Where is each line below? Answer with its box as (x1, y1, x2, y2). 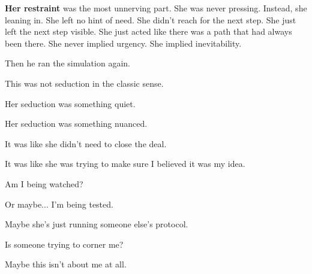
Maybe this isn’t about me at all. (5, 258, 127, 270)
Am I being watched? (5, 177, 83, 190)
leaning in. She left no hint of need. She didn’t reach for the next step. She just (5, 13, 296, 26)
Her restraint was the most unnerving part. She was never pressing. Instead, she (5, 2, 307, 14)
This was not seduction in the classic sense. (5, 77, 164, 89)
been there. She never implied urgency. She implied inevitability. (5, 36, 242, 49)
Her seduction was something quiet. (5, 97, 136, 109)
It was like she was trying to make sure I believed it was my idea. (5, 157, 245, 170)
